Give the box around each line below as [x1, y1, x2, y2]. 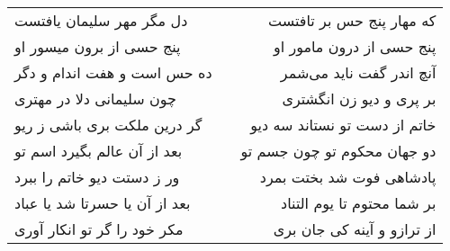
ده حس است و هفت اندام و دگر [14, 62, 212, 83]
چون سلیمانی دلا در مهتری [14, 88, 176, 109]
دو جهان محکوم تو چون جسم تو [240, 140, 436, 161]
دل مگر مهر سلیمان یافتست [14, 10, 188, 31]
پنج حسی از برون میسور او [14, 36, 181, 57]
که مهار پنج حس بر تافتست [268, 10, 436, 31]
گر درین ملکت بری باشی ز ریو [14, 114, 202, 135]
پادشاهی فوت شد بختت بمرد [259, 166, 436, 187]
